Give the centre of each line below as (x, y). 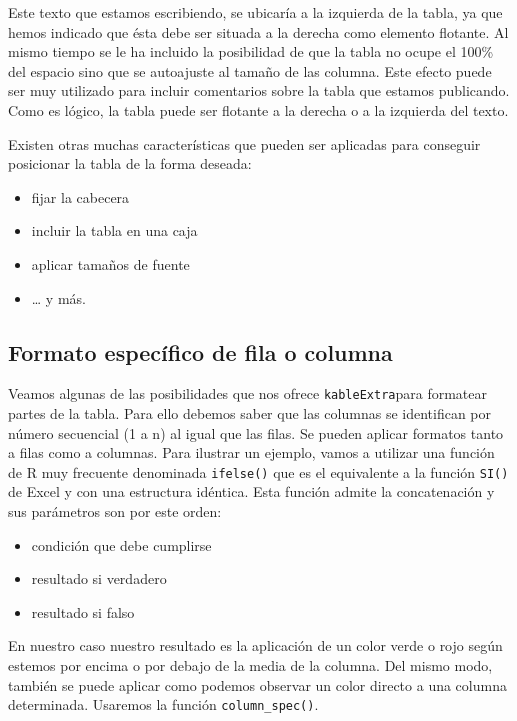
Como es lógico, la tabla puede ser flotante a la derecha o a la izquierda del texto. (258, 109)
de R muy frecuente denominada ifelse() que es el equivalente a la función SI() (258, 471)
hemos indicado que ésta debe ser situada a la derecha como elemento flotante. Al (258, 31)
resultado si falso (83, 611)
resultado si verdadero (99, 578)
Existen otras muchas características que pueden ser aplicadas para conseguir (244, 143)
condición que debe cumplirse (121, 544)
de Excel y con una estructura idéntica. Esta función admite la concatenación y (251, 491)
